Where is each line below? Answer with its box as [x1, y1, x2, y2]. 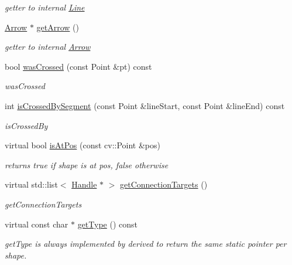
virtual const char [5, 218, 68, 230]
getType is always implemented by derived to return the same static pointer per [5, 237, 287, 250]
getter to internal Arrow [5, 40, 91, 53]
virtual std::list [5, 178, 58, 191]
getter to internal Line [5, 1, 85, 13]
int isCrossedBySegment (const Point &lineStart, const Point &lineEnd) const [5, 99, 285, 111]
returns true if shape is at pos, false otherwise [5, 158, 169, 171]
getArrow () [36, 21, 79, 33]
